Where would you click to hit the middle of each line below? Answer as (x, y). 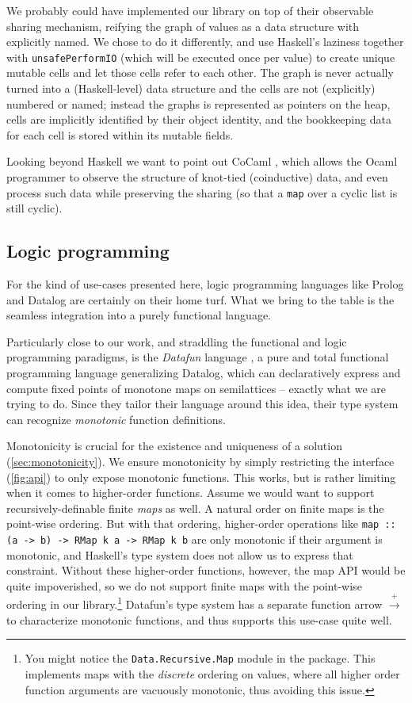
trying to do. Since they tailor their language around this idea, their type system (202, 404)
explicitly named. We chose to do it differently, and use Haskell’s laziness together (205, 42)
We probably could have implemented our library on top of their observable (190, 10)
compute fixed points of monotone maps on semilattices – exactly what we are (196, 388)
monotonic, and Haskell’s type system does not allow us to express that (180, 554)
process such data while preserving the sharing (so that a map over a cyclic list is (202, 192)
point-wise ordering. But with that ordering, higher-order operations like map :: (201, 523)
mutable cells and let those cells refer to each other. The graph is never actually (200, 73)
